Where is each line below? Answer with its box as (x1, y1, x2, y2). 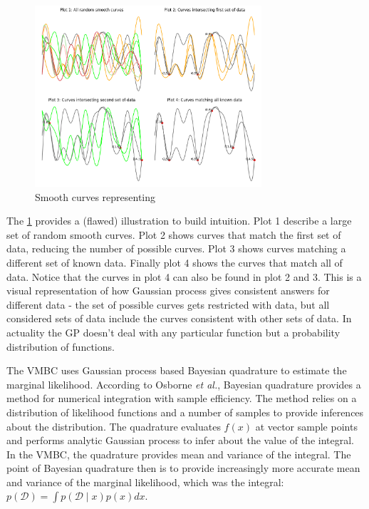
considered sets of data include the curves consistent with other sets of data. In (6, 311, 352, 326)
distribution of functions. (6, 339, 115, 354)
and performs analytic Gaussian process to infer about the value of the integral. (6, 433, 354, 448)
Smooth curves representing (35, 189, 156, 204)
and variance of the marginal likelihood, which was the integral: (6, 474, 284, 489)
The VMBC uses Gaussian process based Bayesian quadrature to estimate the (6, 363, 347, 378)
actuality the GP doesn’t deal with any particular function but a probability (6, 324, 341, 339)
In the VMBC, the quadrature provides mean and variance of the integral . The (6, 446, 351, 461)
